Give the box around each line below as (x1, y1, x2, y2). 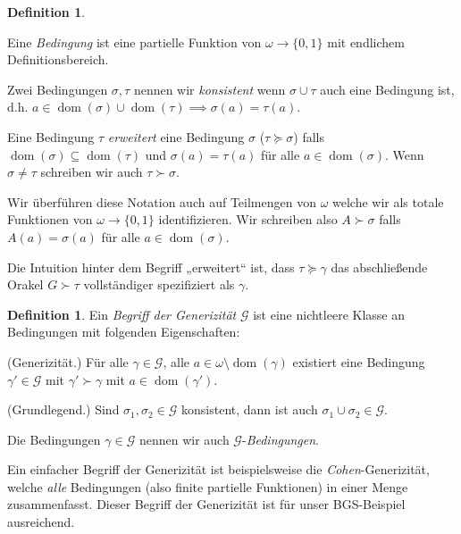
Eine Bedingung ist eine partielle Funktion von (7, 32, 262, 51)
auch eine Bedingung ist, (320, 79, 455, 98)
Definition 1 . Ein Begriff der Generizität (7, 305, 237, 323)
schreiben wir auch (40, 163, 143, 181)
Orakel (7, 275, 44, 294)
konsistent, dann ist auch (181, 400, 318, 419)
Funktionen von (7, 210, 93, 229)
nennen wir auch (138, 430, 230, 448)
